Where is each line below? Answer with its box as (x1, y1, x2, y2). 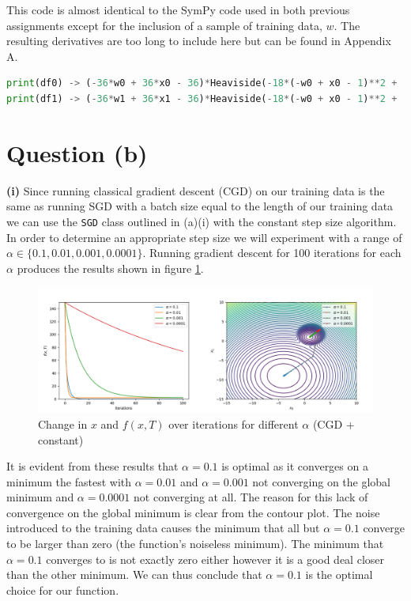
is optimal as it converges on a (221, 458, 368, 474)
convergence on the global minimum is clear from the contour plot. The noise (6, 504, 380, 520)
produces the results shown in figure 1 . (17, 259, 204, 276)
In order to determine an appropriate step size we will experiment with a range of (6, 229, 402, 245)
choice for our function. (6, 581, 119, 598)
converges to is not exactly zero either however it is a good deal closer (46, 550, 385, 567)
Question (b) (6, 136, 148, 168)
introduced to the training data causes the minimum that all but (6, 520, 320, 536)
